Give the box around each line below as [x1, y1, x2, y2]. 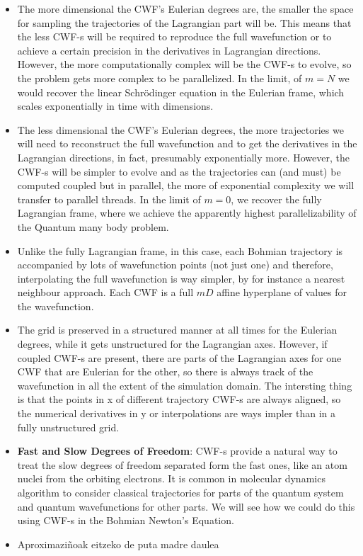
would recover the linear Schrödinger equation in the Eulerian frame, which [17, 84, 345, 99]
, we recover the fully [231, 191, 322, 206]
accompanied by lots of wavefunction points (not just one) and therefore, [17, 257, 333, 272]
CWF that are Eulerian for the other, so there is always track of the [17, 364, 313, 379]
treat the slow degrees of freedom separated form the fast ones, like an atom [17, 457, 347, 472]
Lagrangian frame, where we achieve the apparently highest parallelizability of [17, 205, 357, 220]
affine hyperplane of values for [217, 285, 347, 300]
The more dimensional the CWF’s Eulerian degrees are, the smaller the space [17, 1, 354, 16]
